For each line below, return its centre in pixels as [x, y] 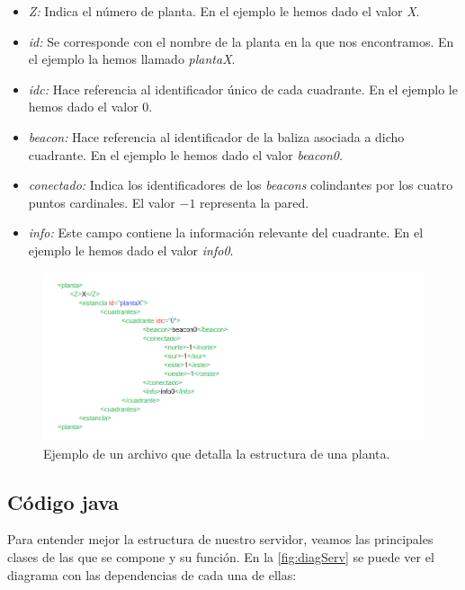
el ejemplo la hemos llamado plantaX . [132, 59]
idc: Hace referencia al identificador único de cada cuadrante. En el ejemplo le [243, 89]
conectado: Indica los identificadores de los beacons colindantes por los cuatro [241, 185]
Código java [63, 501]
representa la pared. [255, 202]
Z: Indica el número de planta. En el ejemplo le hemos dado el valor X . [224, 11]
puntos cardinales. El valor [102, 202]
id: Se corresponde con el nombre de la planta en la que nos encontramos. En [241, 41]
